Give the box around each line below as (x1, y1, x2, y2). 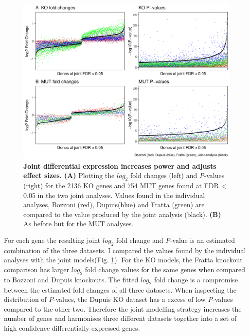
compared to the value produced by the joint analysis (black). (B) (23, 209, 221, 219)
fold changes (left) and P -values (130, 170, 225, 180)
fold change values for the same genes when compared (85, 264, 246, 274)
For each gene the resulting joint (4, 235, 101, 245)
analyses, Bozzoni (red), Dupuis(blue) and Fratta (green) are (23, 199, 205, 210)
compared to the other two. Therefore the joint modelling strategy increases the (4, 303, 242, 314)
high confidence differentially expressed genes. (4, 322, 140, 333)
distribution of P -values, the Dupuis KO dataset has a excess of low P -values (4, 294, 233, 304)
